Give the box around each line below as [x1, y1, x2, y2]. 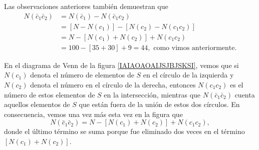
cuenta [234, 89, 255, 99]
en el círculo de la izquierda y [143, 69, 234, 80]
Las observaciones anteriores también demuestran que [4, 1, 168, 11]
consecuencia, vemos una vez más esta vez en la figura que [4, 108, 183, 119]
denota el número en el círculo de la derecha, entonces [30, 79, 196, 89]
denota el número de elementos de [30, 69, 134, 80]
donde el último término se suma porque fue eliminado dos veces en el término [4, 126, 245, 136]
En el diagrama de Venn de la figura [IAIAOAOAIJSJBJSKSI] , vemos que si [4, 59, 239, 70]
